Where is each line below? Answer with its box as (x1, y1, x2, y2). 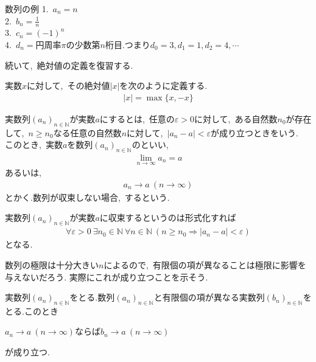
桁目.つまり (105, 38, 150, 51)
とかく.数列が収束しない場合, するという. (5, 190, 170, 203)
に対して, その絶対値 (27, 79, 110, 92)
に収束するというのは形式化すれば (99, 211, 236, 224)
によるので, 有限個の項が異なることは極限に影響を (104, 258, 306, 271)
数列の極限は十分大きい (5, 258, 99, 271)
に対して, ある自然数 (194, 112, 278, 125)
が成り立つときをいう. (211, 126, 298, 139)
